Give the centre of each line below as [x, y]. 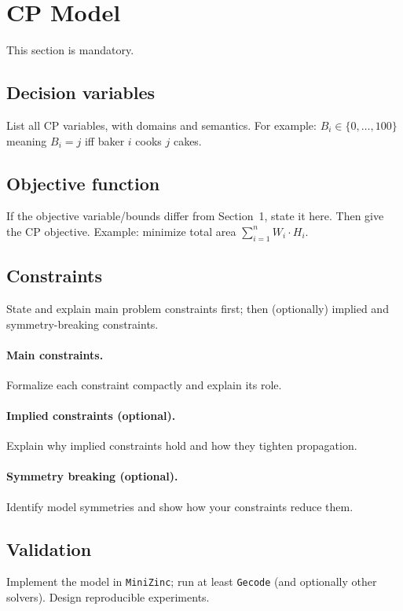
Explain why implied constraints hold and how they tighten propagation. [182, 445]
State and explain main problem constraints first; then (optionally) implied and [198, 308]
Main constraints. [55, 354]
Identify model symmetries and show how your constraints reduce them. [180, 506]
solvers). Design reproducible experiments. [108, 597]
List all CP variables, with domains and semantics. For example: [161, 125]
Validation [49, 548]
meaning [27, 140]
